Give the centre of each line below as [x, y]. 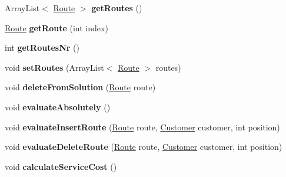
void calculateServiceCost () [61, 166]
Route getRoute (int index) [56, 27]
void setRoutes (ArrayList [54, 67]
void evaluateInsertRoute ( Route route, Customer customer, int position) [142, 127]
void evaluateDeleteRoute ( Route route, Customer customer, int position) [144, 147]
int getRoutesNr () [42, 47]
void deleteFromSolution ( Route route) [80, 87]
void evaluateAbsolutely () [58, 106]
